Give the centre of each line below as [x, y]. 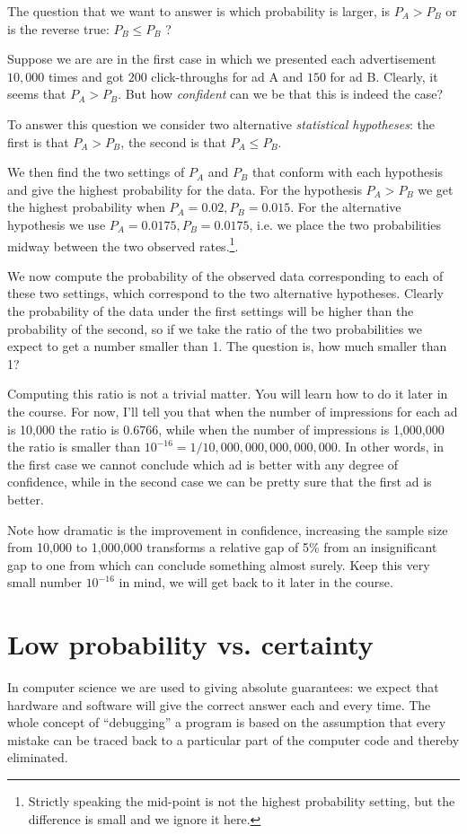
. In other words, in [391, 447]
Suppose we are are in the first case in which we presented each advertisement [222, 59]
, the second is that [173, 141]
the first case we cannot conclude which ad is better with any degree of [203, 464]
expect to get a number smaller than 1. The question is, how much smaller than [227, 346]
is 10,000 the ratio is [63, 429]
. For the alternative [346, 207]
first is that [38, 141]
